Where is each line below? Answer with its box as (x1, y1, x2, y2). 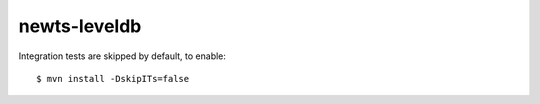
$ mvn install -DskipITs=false (36, 73, 190, 84)
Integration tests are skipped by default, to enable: (18, 50, 227, 62)
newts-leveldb (18, 15, 142, 37)
